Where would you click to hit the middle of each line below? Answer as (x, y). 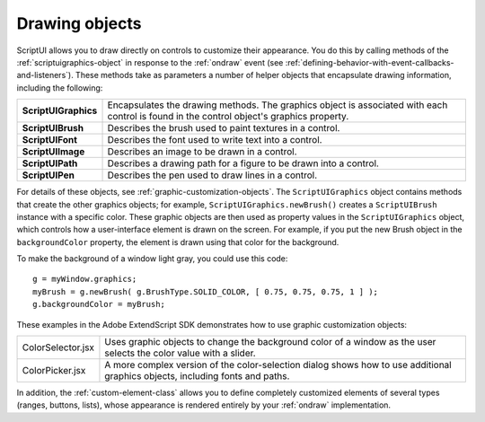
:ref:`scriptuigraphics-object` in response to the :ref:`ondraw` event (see (150, 62)
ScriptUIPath (50, 163)
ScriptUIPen (48, 175)
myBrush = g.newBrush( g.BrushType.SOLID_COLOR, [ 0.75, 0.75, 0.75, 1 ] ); (206, 291)
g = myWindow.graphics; (85, 279)
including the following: (60, 88)
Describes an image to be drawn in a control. (202, 152)
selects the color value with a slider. (180, 353)
